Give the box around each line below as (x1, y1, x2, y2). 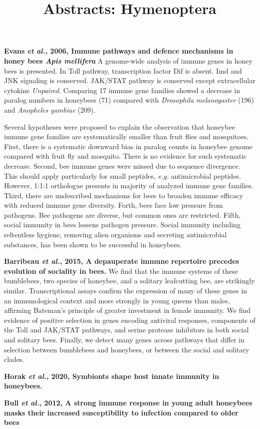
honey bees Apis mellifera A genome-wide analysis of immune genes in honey (4, 55, 253, 66)
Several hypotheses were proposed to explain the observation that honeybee (4, 121, 235, 132)
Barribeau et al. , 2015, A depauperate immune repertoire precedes (4, 256, 239, 266)
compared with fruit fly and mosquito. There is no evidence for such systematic (4, 151, 247, 161)
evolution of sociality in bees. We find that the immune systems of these (4, 265, 238, 276)
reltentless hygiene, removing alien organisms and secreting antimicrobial (4, 229, 227, 240)
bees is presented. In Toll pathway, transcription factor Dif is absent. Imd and (4, 65, 242, 76)
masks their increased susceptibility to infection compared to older (4, 407, 239, 417)
